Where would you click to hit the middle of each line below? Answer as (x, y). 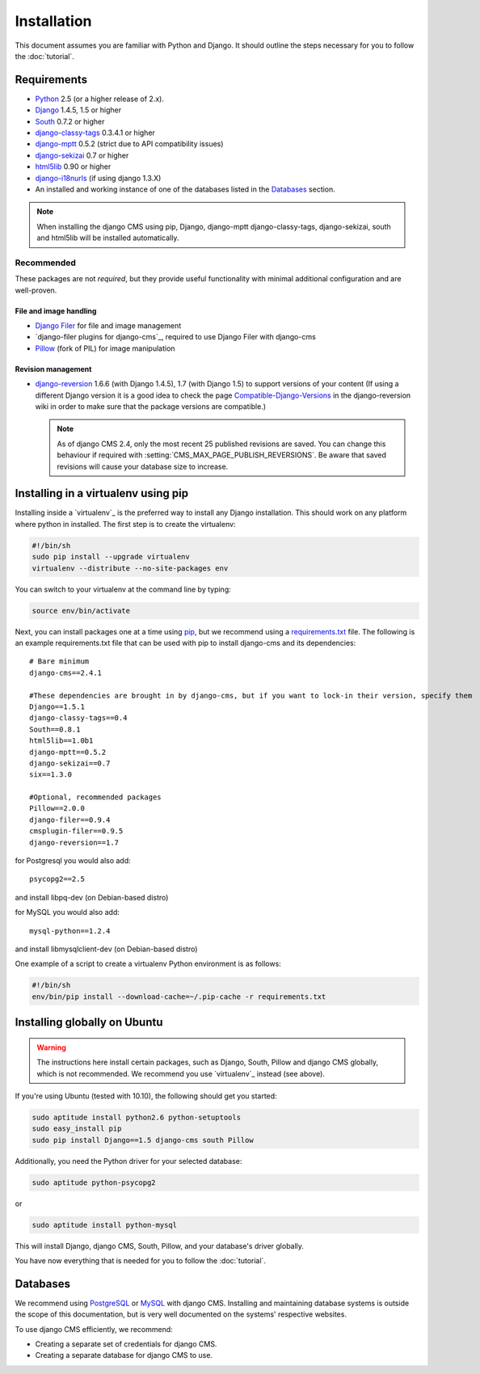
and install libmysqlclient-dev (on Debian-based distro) (106, 949)
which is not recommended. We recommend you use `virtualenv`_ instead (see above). (181, 1073)
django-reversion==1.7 (74, 842)
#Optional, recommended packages (95, 797)
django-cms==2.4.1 (66, 672)
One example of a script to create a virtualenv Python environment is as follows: (148, 964)
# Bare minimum (59, 662)
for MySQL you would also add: (67, 912)
